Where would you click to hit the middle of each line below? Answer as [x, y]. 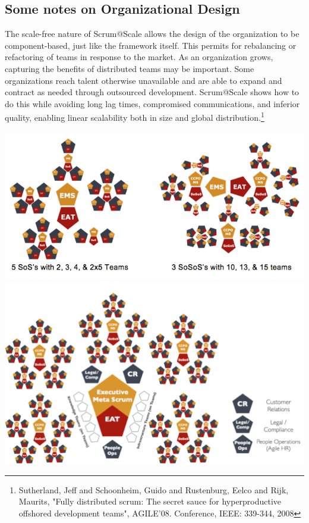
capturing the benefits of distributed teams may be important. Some [130, 68]
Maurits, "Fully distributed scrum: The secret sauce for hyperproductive [150, 501]
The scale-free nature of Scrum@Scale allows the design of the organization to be [152, 34]
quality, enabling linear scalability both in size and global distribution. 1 [135, 117]
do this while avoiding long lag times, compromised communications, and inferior [152, 103]
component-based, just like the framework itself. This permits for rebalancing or [151, 45]
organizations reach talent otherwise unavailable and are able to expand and [144, 80]
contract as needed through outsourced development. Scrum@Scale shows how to [152, 92]
